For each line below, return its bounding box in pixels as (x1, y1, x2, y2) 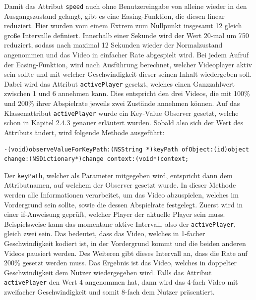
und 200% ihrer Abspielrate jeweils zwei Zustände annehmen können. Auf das (4, 98, 240, 108)
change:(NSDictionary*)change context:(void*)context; (4, 155, 189, 163)
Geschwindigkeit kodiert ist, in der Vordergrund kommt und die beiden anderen (4, 238, 246, 248)
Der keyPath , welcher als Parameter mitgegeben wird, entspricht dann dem (4, 170, 233, 180)
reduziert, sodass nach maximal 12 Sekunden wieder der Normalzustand (4, 40, 223, 50)
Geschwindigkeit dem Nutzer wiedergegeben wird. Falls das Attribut (4, 267, 212, 277)
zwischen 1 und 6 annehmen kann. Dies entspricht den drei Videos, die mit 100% (4, 88, 250, 99)
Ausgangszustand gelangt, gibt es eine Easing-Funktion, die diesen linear (4, 10, 225, 21)
